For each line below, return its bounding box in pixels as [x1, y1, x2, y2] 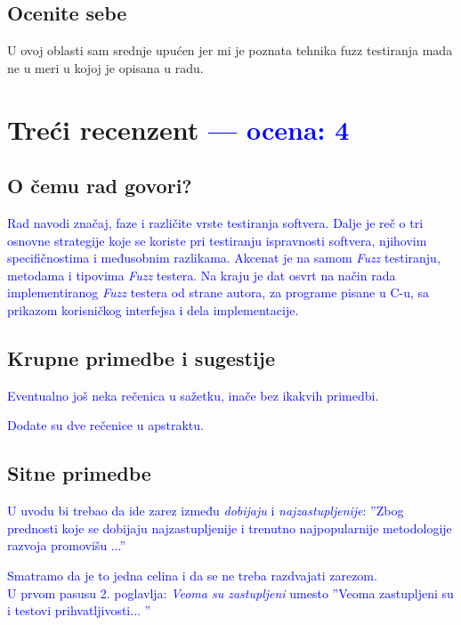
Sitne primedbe [7, 459, 151, 487]
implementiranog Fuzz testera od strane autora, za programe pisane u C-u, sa [7, 283, 430, 302]
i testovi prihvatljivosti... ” [7, 601, 151, 620]
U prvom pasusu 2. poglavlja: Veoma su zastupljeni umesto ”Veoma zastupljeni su [7, 583, 454, 602]
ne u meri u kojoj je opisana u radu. [7, 58, 204, 77]
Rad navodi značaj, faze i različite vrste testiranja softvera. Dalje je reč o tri [7, 213, 424, 231]
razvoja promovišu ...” [7, 536, 126, 555]
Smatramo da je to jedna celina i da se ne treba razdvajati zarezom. [7, 565, 377, 584]
